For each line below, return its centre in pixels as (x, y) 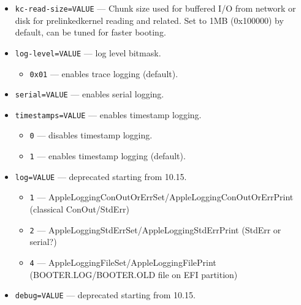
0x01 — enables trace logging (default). (104, 73)
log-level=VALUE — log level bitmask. (88, 52)
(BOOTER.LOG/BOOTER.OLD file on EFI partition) (134, 274)
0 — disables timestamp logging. (91, 135)
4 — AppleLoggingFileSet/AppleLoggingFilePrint (123, 262)
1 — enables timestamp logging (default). (108, 156)
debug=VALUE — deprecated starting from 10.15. (105, 295)
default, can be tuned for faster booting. (90, 32)
